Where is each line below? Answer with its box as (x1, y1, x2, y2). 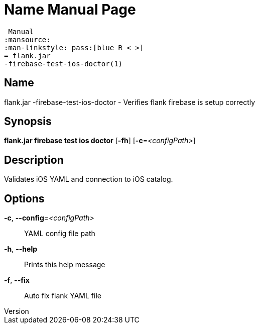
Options (4, 192, 45, 205)
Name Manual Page (4, 1, 136, 18)
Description (4, 153, 64, 166)
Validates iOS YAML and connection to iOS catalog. (4, 175, 173, 184)
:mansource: (4, 35, 51, 44)
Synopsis (4, 115, 52, 128)
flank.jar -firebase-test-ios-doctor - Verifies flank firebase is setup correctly (4, 97, 255, 106)
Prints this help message (24, 260, 105, 269)
